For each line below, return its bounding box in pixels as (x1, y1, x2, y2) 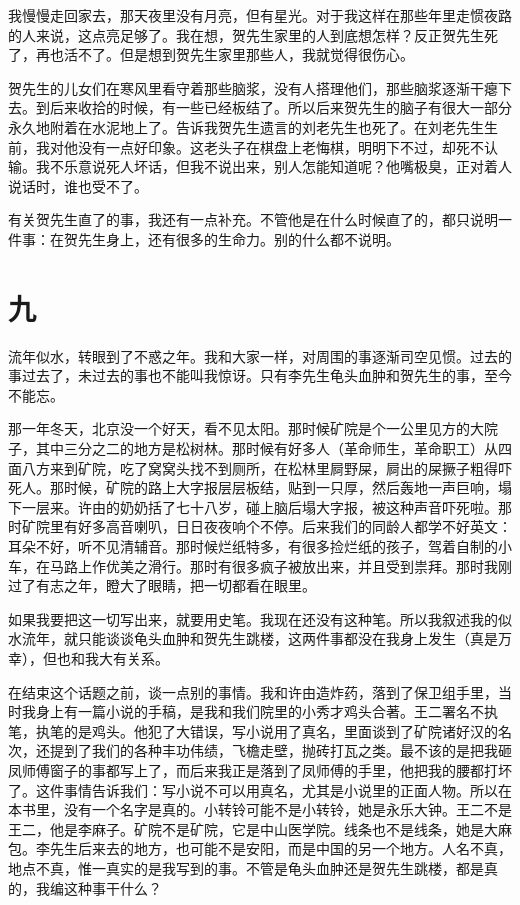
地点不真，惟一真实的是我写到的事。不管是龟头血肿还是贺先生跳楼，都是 (8, 857, 484, 878)
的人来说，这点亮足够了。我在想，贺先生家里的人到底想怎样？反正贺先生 (8, 24, 484, 45)
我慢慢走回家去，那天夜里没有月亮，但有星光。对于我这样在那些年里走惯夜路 (8, 5, 512, 25)
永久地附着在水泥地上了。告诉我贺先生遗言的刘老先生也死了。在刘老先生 (8, 116, 484, 137)
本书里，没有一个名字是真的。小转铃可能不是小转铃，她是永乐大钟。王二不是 (8, 799, 512, 820)
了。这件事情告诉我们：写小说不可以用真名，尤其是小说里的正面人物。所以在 (8, 779, 512, 800)
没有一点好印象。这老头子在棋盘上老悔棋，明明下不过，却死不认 (77, 136, 498, 157)
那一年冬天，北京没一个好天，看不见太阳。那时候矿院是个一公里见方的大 (8, 418, 484, 439)
